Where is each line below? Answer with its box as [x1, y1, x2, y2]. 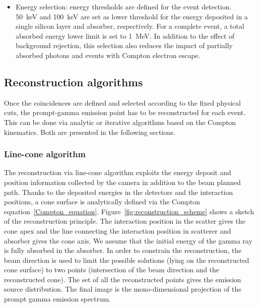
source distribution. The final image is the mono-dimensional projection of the [4, 284, 242, 294]
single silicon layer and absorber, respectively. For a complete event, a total [15, 21, 245, 31]
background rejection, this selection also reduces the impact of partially [15, 40, 233, 51]
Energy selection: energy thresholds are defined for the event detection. [15, 1, 232, 11]
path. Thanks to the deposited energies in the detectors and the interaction [4, 186, 233, 197]
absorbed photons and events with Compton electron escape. [15, 50, 200, 60]
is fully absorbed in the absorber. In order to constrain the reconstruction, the [4, 245, 242, 255]
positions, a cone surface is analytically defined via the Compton [4, 196, 200, 207]
